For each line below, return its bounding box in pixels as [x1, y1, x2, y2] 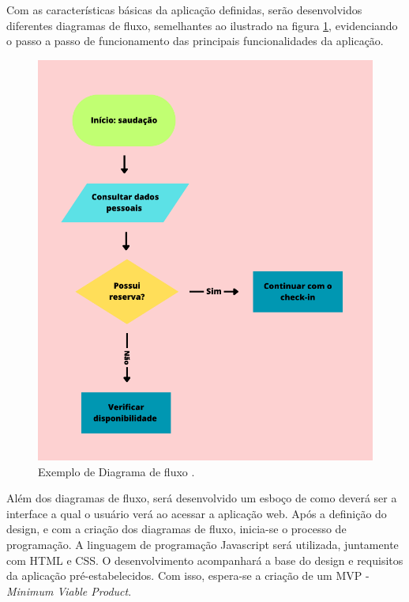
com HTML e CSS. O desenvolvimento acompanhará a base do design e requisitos [6, 551, 403, 568]
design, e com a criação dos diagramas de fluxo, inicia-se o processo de [6, 521, 347, 537]
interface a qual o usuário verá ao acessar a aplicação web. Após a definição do [6, 505, 387, 521]
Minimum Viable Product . [6, 582, 132, 599]
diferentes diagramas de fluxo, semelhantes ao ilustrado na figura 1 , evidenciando [6, 17, 398, 33]
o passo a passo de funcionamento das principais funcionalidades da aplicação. [6, 32, 384, 49]
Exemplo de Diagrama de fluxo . [38, 463, 195, 479]
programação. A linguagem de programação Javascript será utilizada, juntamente [6, 536, 399, 553]
